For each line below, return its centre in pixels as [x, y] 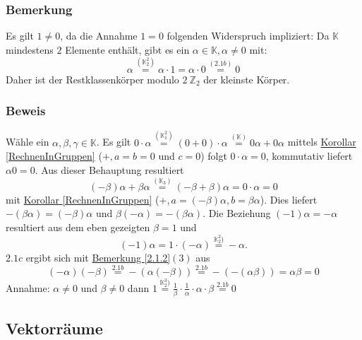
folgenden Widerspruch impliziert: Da [248, 36]
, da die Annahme [99, 36]
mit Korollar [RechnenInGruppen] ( [83, 199]
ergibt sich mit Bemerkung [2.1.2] [98, 258]
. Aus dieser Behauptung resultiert [109, 169]
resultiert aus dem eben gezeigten [78, 227]
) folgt [214, 156]
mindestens [30, 49]
